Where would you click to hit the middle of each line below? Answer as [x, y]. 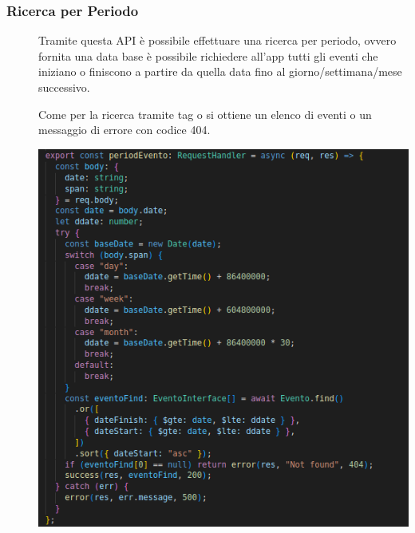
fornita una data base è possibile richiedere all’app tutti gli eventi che [208, 55]
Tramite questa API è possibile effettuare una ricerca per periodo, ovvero [217, 40]
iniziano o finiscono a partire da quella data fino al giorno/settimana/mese [220, 71]
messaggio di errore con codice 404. [125, 130]
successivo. [64, 87]
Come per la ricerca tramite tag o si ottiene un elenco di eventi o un [205, 114]
